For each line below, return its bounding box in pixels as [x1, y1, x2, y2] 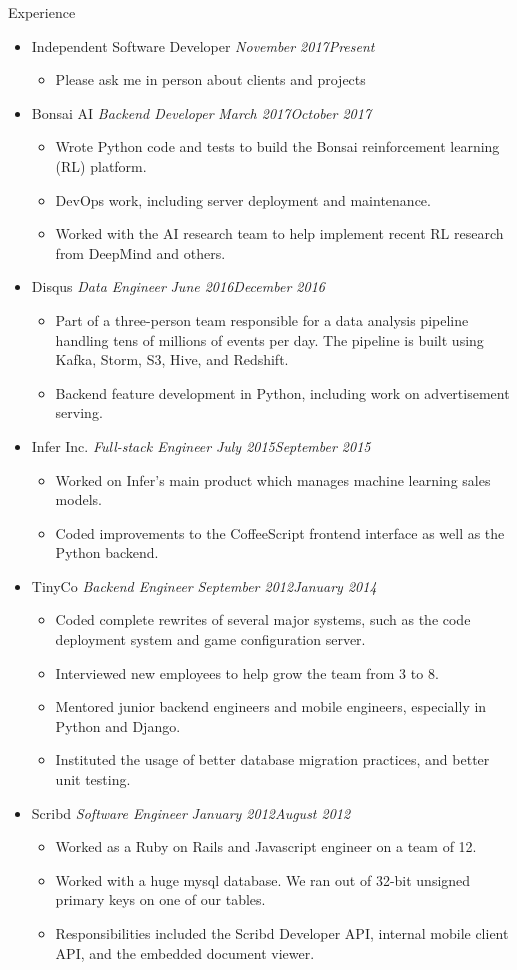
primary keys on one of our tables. [55, 889, 266, 910]
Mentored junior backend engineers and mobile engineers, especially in [55, 696, 487, 717]
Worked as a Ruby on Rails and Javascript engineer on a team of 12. [55, 836, 477, 857]
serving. [55, 402, 103, 423]
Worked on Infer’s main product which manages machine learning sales [55, 469, 491, 490]
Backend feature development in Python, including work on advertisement [55, 382, 510, 403]
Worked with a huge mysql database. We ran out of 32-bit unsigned [55, 869, 471, 890]
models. [55, 489, 102, 510]
